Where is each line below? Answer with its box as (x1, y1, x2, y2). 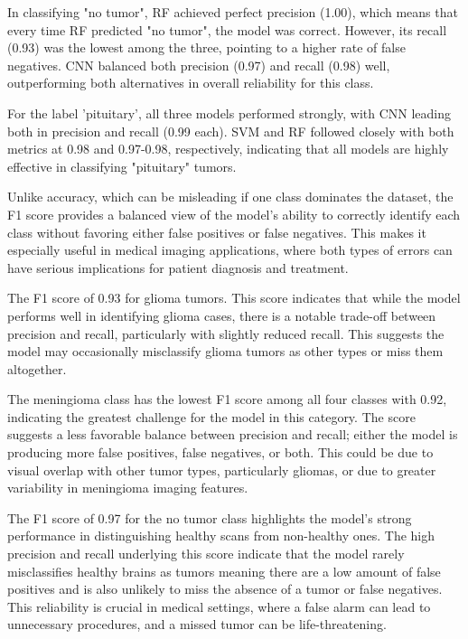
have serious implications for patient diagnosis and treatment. (7, 258, 349, 277)
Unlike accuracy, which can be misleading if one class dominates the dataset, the (7, 187, 454, 206)
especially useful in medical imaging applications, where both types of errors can (7, 240, 453, 259)
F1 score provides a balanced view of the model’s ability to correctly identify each (7, 204, 461, 223)
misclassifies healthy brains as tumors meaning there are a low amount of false (7, 561, 441, 580)
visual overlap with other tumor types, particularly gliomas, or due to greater (7, 460, 436, 479)
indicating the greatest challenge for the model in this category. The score (7, 407, 416, 426)
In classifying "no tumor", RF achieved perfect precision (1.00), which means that (7, 3, 458, 21)
